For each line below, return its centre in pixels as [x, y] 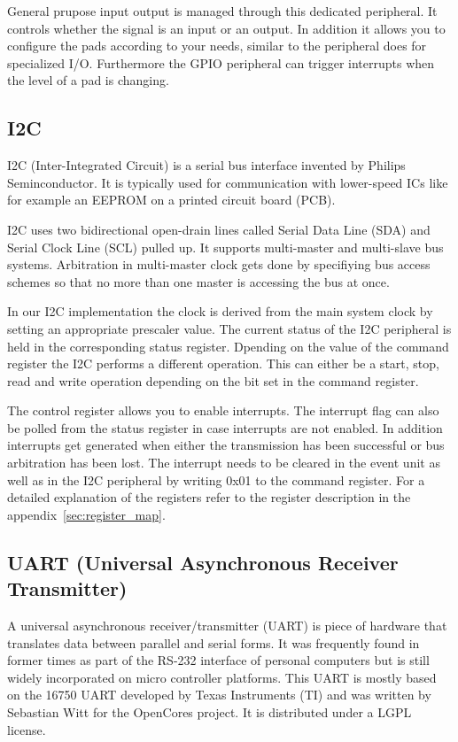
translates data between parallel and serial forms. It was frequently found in [213, 642]
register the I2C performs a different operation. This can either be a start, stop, [223, 363]
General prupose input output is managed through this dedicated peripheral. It [222, 11]
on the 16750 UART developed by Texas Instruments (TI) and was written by [219, 695]
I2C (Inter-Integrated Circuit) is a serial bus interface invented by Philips [206, 165]
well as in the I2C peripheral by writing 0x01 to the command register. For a [216, 479]
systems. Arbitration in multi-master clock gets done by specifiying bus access [219, 264]
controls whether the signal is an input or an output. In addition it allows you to [226, 28]
